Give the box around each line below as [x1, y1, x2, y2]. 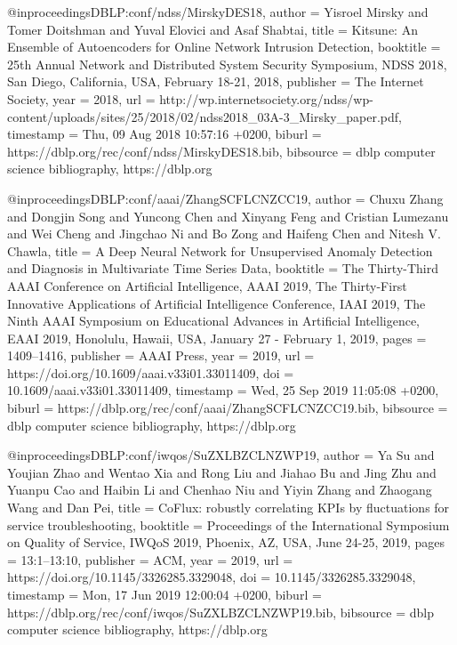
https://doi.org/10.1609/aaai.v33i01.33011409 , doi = [7, 363, 294, 382]
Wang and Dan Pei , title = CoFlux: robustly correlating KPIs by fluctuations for [7, 498, 450, 517]
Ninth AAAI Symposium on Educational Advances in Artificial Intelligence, [7, 311, 420, 330]
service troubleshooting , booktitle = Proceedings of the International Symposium [7, 515, 450, 534]
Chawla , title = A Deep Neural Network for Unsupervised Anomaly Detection [7, 241, 433, 260]
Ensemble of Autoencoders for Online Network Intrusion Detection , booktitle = [7, 37, 441, 56]
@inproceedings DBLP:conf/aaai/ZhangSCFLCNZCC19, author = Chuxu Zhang [7, 189, 444, 207]
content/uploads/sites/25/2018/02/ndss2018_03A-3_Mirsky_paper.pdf [7, 107, 399, 125]
